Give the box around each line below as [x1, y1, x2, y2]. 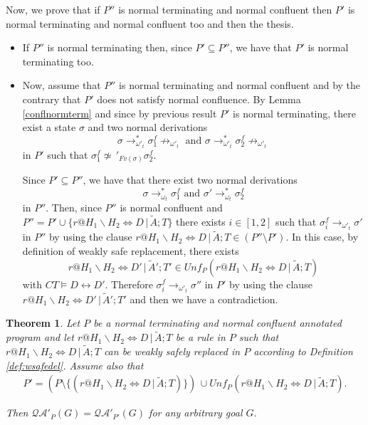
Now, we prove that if [6, 2, 100, 16]
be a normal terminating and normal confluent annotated [93, 315, 342, 330]
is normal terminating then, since [47, 40, 192, 55]
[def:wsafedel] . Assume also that [6, 357, 144, 372]
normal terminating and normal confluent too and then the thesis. [6, 16, 294, 31]
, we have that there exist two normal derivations [83, 172, 298, 187]
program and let [6, 330, 74, 345]
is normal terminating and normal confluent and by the [119, 78, 361, 93]
